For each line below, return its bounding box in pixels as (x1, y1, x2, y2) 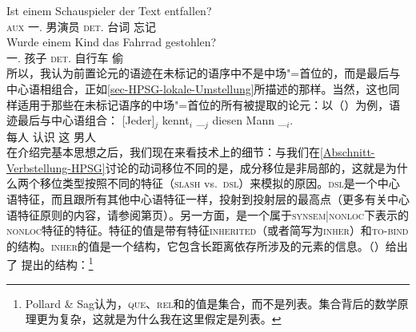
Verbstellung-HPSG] (6, 159, 106, 176)
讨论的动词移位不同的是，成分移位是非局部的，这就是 (105, 159, 386, 176)
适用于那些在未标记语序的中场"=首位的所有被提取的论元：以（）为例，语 (17, 96, 401, 113)
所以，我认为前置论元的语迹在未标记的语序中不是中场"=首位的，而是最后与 (6, 65, 401, 81)
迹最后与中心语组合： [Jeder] (6, 112, 155, 128)
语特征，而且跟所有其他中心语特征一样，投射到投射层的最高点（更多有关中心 (6, 190, 410, 207)
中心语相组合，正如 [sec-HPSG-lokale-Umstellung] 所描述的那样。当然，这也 (6, 80, 389, 97)
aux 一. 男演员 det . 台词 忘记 (6, 18, 157, 34)
